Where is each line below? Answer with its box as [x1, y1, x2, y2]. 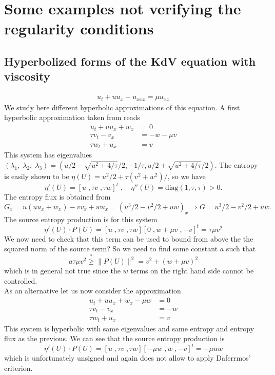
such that [226, 243, 256, 254]
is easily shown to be [4, 170, 69, 181]
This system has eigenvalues [4, 149, 92, 160]
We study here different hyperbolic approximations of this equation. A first [4, 102, 240, 112]
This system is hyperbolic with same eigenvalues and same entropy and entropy [4, 323, 254, 333]
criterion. [4, 362, 33, 373]
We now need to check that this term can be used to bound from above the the [4, 233, 253, 244]
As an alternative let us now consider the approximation [4, 285, 181, 296]
